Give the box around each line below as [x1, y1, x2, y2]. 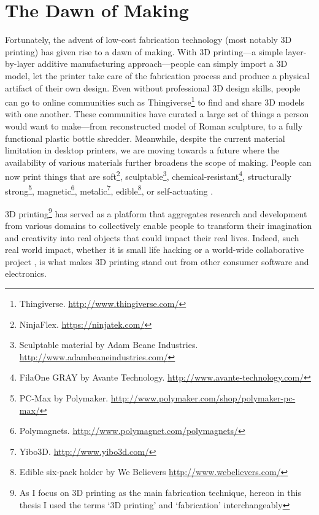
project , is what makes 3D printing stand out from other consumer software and [5, 255, 309, 268]
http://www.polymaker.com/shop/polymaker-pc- [110, 392, 296, 404]
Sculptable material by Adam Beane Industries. [19, 338, 198, 351]
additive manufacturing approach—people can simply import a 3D [37, 57, 288, 70]
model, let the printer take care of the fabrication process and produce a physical [5, 69, 310, 82]
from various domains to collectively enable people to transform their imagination [5, 219, 312, 232]
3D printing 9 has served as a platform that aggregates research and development [5, 205, 307, 220]
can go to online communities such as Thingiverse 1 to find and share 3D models [5, 94, 304, 108]
